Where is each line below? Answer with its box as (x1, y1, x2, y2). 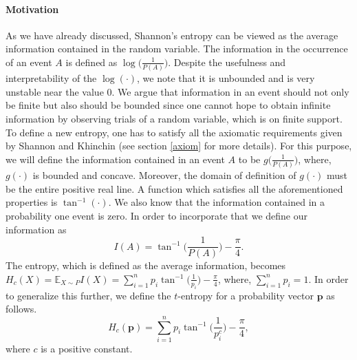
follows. (6, 301, 37, 316)
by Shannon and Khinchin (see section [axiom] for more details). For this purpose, (6, 138, 352, 153)
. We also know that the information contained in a (108, 195, 325, 209)
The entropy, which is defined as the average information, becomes (6, 258, 286, 273)
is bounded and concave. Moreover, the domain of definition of (32, 168, 296, 182)
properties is (6, 195, 58, 209)
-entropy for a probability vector (177, 288, 314, 302)
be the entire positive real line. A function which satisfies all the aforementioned (6, 181, 343, 195)
